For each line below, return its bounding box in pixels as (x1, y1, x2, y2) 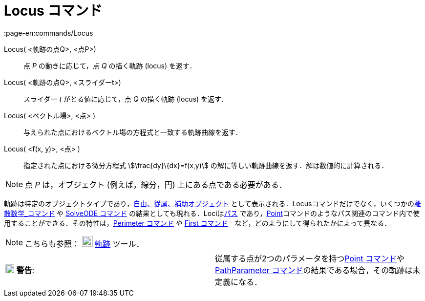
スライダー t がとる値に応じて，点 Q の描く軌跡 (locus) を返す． (23, 94, 228, 103)
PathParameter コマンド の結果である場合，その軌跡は (215, 265, 413, 275)
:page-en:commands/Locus (4, 28, 93, 37)
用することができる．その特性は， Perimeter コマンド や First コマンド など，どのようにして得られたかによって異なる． (4, 218, 391, 227)
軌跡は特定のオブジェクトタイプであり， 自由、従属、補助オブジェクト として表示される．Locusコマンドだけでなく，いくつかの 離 (4, 199, 421, 208)
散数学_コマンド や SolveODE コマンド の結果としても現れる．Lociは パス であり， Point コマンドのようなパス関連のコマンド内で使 (4, 209, 420, 217)
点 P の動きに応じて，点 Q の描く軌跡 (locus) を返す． (23, 61, 196, 70)
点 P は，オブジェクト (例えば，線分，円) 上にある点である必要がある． (25, 179, 287, 190)
